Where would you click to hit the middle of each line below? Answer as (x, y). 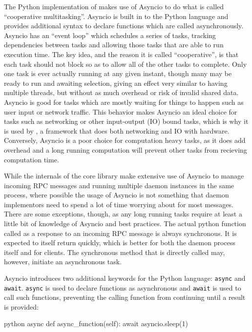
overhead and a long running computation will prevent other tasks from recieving (126, 149)
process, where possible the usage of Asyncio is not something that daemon (116, 195)
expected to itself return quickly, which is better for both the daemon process (120, 243)
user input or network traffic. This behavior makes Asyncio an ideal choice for (121, 111)
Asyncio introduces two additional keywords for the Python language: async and (125, 278)
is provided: (21, 306)
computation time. (31, 159)
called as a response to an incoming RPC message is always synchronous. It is (120, 233)
